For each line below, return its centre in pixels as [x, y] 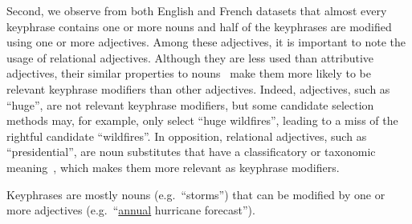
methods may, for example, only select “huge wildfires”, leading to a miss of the [202, 120]
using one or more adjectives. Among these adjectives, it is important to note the [206, 42]
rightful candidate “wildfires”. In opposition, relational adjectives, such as [187, 136]
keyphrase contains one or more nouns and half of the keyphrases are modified [199, 26]
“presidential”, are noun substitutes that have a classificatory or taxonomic [191, 152]
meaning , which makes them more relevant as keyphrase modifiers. [173, 167]
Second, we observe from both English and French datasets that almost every [197, 10]
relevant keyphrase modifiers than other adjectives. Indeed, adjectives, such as [198, 88]
